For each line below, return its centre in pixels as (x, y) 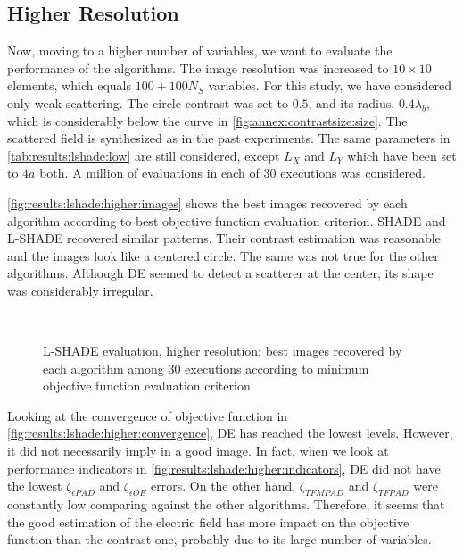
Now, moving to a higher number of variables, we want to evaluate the (200, 50)
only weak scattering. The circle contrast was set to (148, 102)
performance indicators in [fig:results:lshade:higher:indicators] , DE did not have (224, 468)
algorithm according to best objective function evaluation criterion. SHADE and (227, 220)
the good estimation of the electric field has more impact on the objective (208, 521)
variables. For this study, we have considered (330, 85)
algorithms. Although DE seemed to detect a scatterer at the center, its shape (220, 273)
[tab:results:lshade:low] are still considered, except (144, 155)
